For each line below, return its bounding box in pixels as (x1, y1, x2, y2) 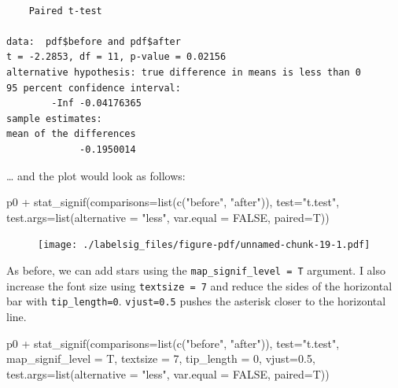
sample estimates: (6, 113, 102, 124)
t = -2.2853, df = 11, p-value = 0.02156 (6, 51, 227, 63)
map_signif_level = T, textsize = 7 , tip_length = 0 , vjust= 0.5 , (6, 350, 315, 367)
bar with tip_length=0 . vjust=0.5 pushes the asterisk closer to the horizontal (6, 293, 386, 309)
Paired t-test (28, 5, 102, 17)
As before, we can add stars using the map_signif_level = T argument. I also (6, 261, 385, 278)
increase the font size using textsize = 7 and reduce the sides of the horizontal (6, 277, 392, 294)
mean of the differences (6, 128, 136, 140)
